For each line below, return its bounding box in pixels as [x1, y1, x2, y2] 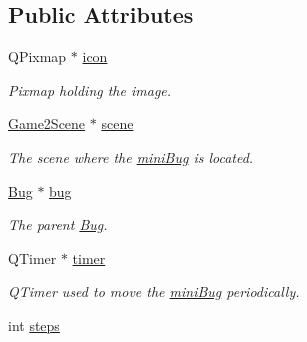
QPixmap [8, 46, 67, 67]
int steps [8, 314, 60, 335]
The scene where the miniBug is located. [8, 146, 254, 167]
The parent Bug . [8, 214, 108, 235]
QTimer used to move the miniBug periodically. [8, 281, 300, 302]
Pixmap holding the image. [8, 79, 172, 100]
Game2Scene [8, 113, 86, 134]
